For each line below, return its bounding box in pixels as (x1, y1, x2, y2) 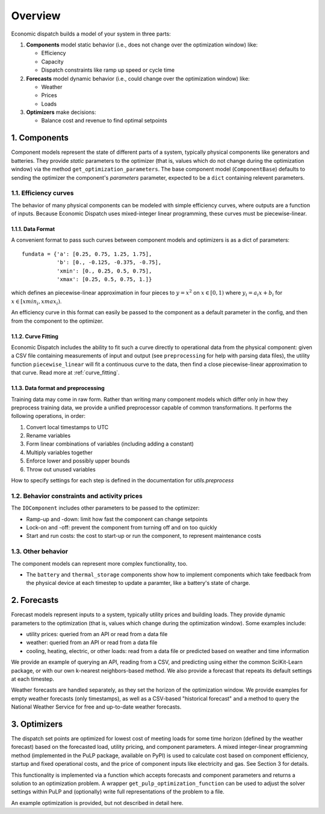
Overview (11, 9, 61, 22)
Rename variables (26, 432, 71, 440)
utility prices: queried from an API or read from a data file (26, 630, 168, 637)
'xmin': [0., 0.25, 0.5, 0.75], (56, 267, 152, 274)
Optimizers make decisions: (26, 109, 96, 116)
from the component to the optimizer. (11, 317, 104, 324)
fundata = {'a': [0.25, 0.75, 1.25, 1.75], (22, 250, 152, 257)
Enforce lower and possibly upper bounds (26, 457, 130, 464)
